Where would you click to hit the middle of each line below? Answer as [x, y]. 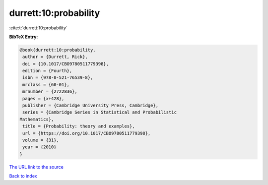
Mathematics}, [37, 119]
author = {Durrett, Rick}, [55, 57]
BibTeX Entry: [24, 37]
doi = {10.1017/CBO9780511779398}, [66, 64]
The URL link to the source [36, 167]
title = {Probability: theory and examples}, [79, 126]
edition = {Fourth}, [47, 71]
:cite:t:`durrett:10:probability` [38, 28]
